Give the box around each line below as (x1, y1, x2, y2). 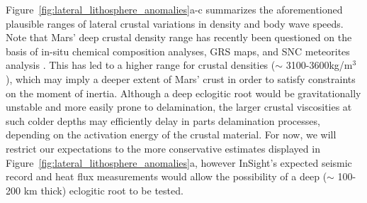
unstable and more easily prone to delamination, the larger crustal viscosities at (6, 99, 352, 114)
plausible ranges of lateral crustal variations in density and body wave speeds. (6, 16, 344, 31)
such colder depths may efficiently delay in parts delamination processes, (6, 113, 320, 128)
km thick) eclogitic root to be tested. (23, 182, 183, 197)
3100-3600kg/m (286, 57, 353, 72)
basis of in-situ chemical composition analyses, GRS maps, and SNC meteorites (6, 43, 350, 58)
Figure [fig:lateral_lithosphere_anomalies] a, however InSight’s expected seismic (6, 155, 352, 170)
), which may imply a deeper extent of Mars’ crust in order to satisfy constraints (6, 71, 356, 86)
